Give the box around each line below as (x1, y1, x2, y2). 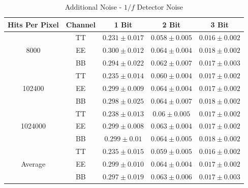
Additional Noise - (65, 2, 122, 12)
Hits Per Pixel (8, 19, 59, 29)
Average (21, 158, 46, 169)
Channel (66, 19, 96, 29)
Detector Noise (137, 2, 183, 12)
